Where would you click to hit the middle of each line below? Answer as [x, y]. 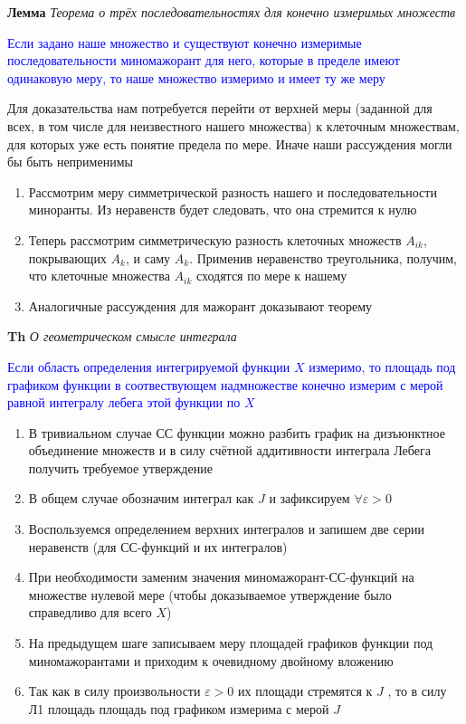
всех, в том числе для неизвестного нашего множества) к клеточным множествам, [233, 125]
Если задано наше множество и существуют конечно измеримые [185, 42]
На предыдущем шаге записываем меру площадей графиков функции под [231, 643]
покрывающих [67, 257]
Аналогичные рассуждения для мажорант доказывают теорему [200, 305]
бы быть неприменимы [70, 162]
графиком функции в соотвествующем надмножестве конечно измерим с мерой [225, 384]
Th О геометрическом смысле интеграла [122, 336]
